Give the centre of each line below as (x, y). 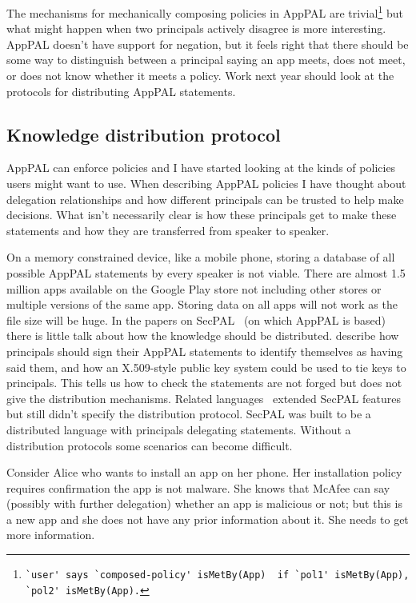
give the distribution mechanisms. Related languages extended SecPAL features (204, 398)
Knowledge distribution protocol (144, 134)
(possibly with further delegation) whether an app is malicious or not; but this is (204, 503)
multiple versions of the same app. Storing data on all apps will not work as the (202, 304)
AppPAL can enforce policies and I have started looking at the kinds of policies (201, 168)
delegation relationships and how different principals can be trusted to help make (205, 199)
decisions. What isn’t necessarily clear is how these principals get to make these (202, 215)
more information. (51, 535)
